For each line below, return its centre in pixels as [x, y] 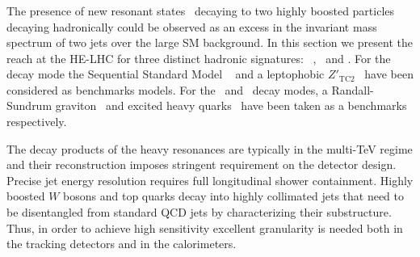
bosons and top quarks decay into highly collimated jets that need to [234, 196]
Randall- [353, 89]
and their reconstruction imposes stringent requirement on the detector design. [202, 164]
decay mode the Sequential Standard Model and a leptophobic [166, 74]
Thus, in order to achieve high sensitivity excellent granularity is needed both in [205, 228]
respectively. [37, 122]
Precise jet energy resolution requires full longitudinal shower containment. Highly [210, 180]
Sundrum [29, 105]
